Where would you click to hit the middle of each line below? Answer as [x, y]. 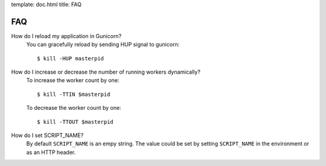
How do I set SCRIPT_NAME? [47, 135]
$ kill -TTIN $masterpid [74, 94]
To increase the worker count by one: [73, 80]
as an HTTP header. [51, 152]
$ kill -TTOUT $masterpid [75, 122]
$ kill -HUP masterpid [71, 58]
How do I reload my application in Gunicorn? [66, 36]
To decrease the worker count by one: [74, 108]
